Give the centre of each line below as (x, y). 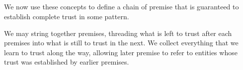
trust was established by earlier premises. (67, 62)
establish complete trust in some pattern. (67, 16)
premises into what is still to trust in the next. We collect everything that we (121, 43)
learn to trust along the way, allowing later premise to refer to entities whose (121, 52)
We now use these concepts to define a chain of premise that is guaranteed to (121, 7)
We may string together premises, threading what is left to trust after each (118, 33)
